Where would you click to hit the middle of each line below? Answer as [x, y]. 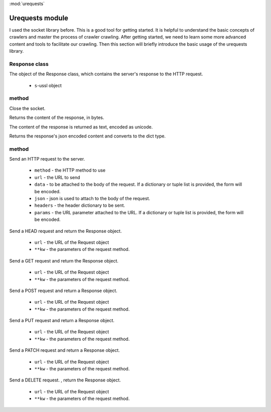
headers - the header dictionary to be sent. [80, 205]
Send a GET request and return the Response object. [64, 260]
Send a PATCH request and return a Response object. [64, 350]
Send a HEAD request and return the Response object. [65, 231]
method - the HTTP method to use [70, 170]
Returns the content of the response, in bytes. [57, 117]
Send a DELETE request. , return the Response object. [65, 380]
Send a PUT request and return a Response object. [62, 321]
